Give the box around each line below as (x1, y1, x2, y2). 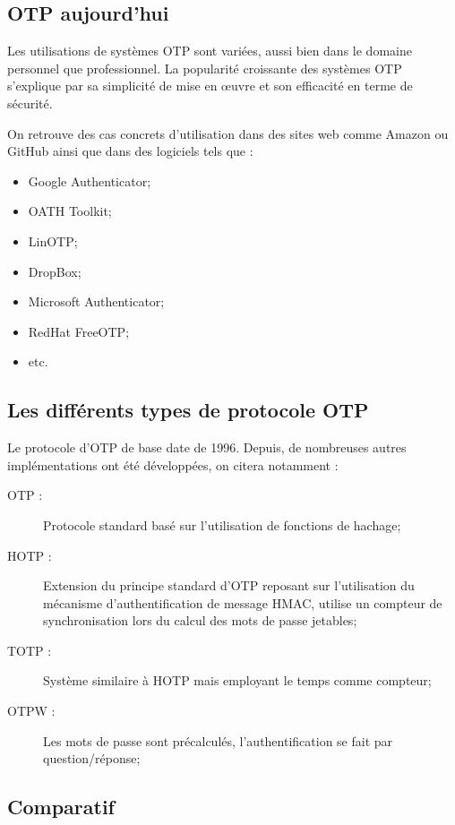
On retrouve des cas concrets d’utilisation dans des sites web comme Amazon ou (7, 124, 449, 142)
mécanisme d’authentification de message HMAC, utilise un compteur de (43, 593, 442, 612)
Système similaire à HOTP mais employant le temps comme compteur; (43, 671, 432, 690)
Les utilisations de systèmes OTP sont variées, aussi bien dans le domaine (7, 41, 412, 60)
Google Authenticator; (28, 171, 151, 190)
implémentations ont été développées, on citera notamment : (7, 455, 339, 474)
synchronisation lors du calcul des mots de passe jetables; (43, 611, 357, 630)
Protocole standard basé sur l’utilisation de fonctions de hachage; (43, 515, 401, 534)
